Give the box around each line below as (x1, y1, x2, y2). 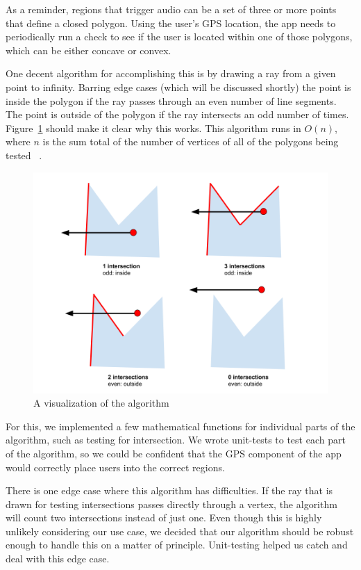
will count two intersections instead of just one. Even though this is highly (6, 510, 322, 525)
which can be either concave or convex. (6, 42, 171, 57)
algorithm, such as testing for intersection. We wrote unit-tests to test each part (6, 432, 346, 447)
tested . (6, 147, 42, 162)
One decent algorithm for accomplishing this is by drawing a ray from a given (6, 66, 336, 81)
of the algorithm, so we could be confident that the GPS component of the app (6, 446, 342, 460)
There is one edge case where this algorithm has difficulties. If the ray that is (6, 483, 333, 498)
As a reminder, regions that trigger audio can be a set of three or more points (6, 2, 337, 16)
